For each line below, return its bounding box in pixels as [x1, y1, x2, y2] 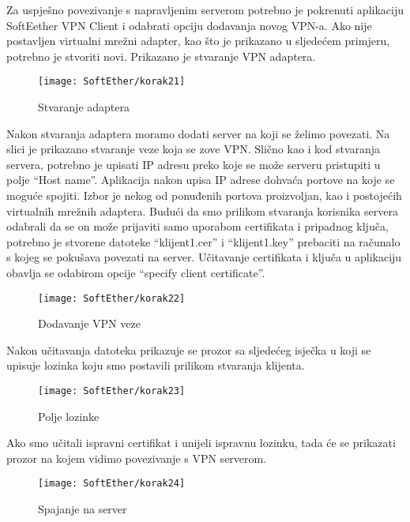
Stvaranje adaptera [38, 99, 130, 115]
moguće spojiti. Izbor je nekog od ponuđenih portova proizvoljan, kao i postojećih [6, 187, 402, 203]
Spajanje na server [38, 501, 127, 517]
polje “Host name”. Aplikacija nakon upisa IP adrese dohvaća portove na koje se [6, 171, 395, 188]
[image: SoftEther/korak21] [38, 76, 186, 88]
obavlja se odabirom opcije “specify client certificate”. [6, 264, 265, 280]
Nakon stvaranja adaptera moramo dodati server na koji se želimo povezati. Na [6, 125, 390, 141]
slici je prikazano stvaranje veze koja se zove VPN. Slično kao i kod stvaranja [6, 141, 381, 157]
